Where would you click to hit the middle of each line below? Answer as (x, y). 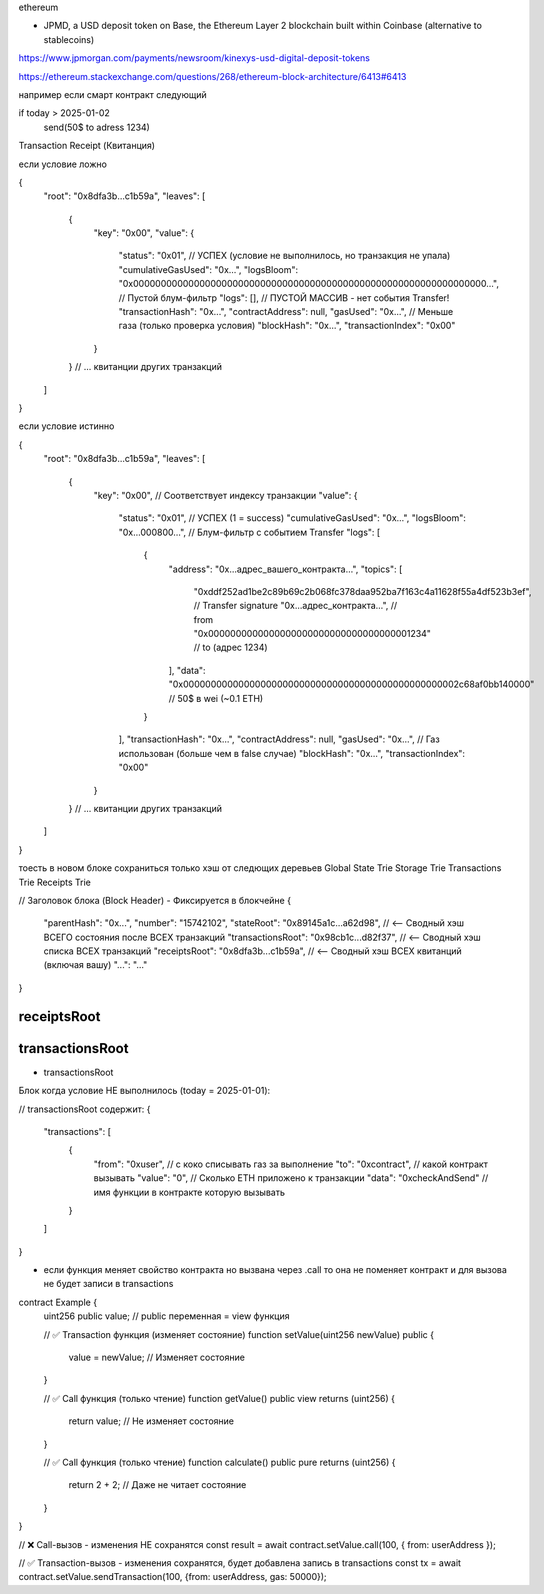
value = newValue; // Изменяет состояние (156, 1357)
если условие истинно (66, 426)
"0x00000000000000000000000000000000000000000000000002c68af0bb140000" (351, 684)
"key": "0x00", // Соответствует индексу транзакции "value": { (226, 495)
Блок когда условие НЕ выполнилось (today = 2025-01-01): (144, 1091)
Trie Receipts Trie (55, 882)
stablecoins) (69, 39)
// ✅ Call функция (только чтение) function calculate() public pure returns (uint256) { (219, 1462)
